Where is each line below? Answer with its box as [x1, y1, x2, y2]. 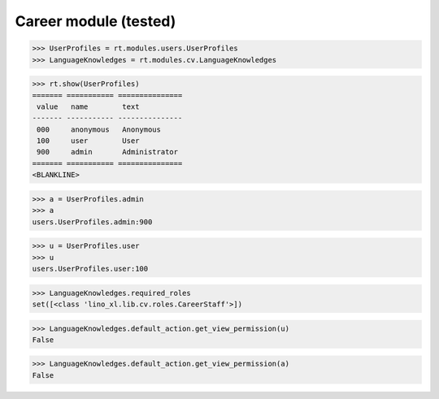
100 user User [37, 137, 140, 145]
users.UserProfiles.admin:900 [32, 217, 153, 227]
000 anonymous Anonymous [37, 124, 162, 134]
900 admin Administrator [37, 147, 179, 157]
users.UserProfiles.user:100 [32, 264, 149, 273]
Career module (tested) [15, 12, 176, 30]
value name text [37, 102, 140, 111]
